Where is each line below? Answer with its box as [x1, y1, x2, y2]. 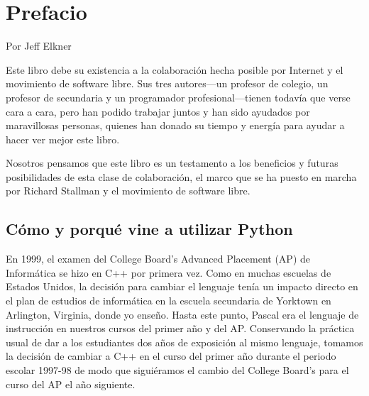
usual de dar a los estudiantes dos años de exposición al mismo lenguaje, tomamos [6, 334, 363, 349]
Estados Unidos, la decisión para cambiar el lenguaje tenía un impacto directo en [6, 279, 358, 294]
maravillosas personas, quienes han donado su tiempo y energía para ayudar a [6, 118, 345, 133]
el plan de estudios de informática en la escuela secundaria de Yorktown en [6, 293, 331, 308]
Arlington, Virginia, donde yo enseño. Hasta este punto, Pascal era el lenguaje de [6, 307, 359, 321]
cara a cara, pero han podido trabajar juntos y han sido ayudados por [6, 104, 310, 119]
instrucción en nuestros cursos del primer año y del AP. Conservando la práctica [6, 321, 355, 336]
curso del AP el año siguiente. [6, 376, 136, 391]
